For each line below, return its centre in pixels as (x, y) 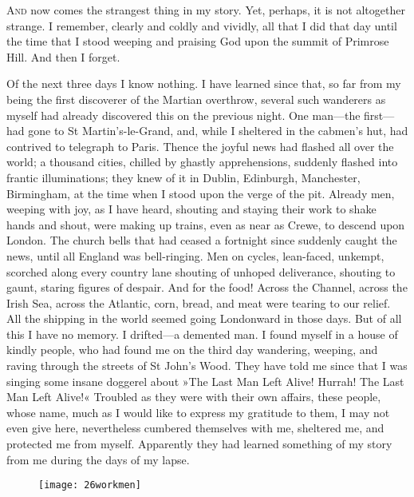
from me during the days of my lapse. (98, 459)
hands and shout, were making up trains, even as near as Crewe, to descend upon (206, 224)
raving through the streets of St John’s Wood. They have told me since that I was (207, 366)
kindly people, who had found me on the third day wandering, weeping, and (192, 350)
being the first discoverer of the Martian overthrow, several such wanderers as (196, 99)
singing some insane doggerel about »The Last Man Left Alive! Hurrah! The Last (205, 381)
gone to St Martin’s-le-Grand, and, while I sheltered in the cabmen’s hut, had (218, 131)
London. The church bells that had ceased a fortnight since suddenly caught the (202, 240)
